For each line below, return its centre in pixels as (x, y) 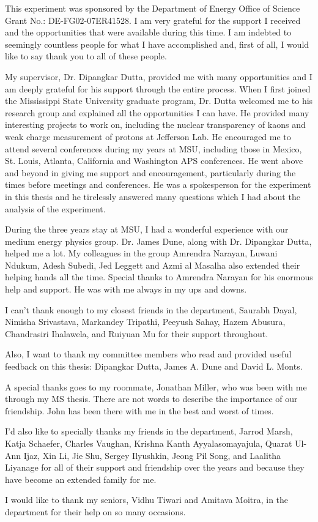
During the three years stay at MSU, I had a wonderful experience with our (147, 229)
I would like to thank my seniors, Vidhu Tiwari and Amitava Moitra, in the (147, 500)
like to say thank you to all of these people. (86, 56)
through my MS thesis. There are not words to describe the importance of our (151, 399)
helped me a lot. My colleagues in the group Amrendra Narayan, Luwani (141, 253)
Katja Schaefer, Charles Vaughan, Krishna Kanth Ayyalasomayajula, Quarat (149, 443)
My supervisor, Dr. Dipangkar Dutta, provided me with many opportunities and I (159, 76)
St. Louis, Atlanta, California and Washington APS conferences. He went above (154, 161)
